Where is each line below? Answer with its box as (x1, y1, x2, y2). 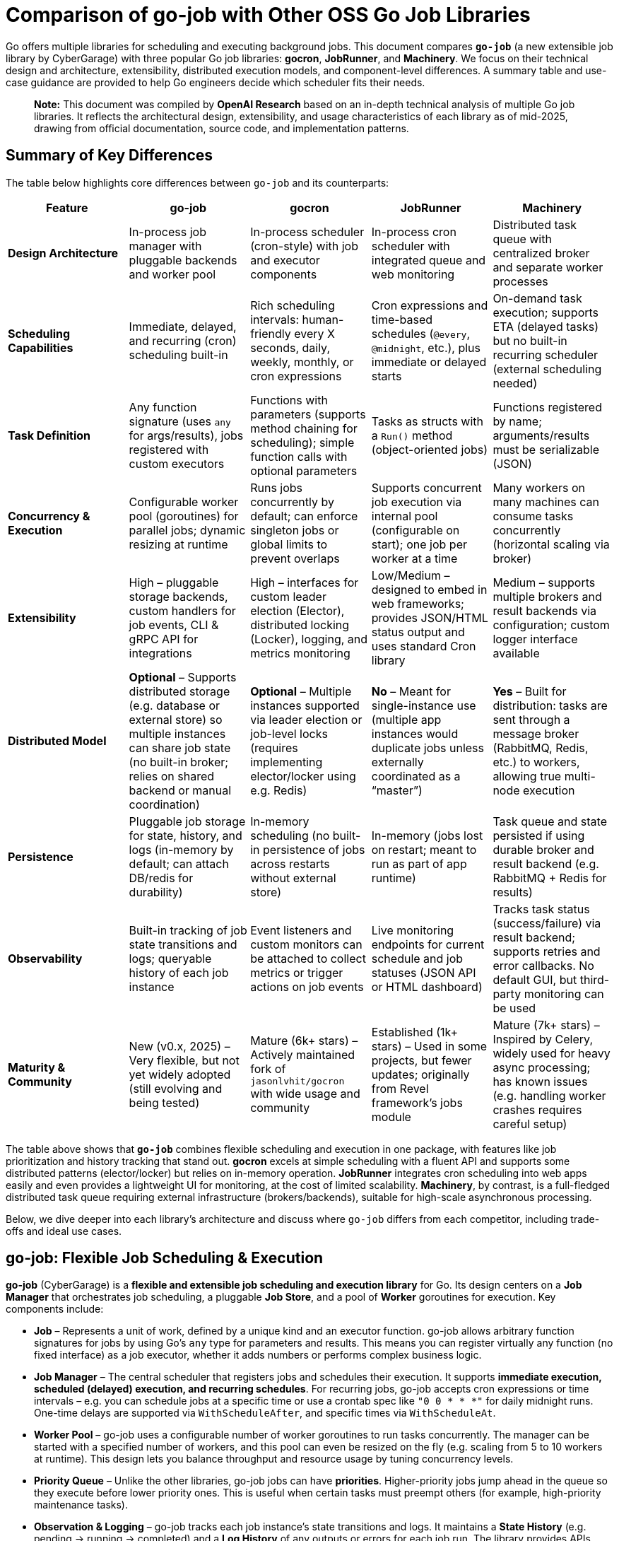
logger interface (493, 631, 578, 646)
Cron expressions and (371, 298, 488, 312)
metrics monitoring (250, 645, 350, 660)
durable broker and (493, 842, 594, 857)
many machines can (493, 494, 600, 509)
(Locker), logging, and (250, 631, 368, 646)
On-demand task (493, 291, 582, 305)
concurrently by (250, 494, 334, 509)
